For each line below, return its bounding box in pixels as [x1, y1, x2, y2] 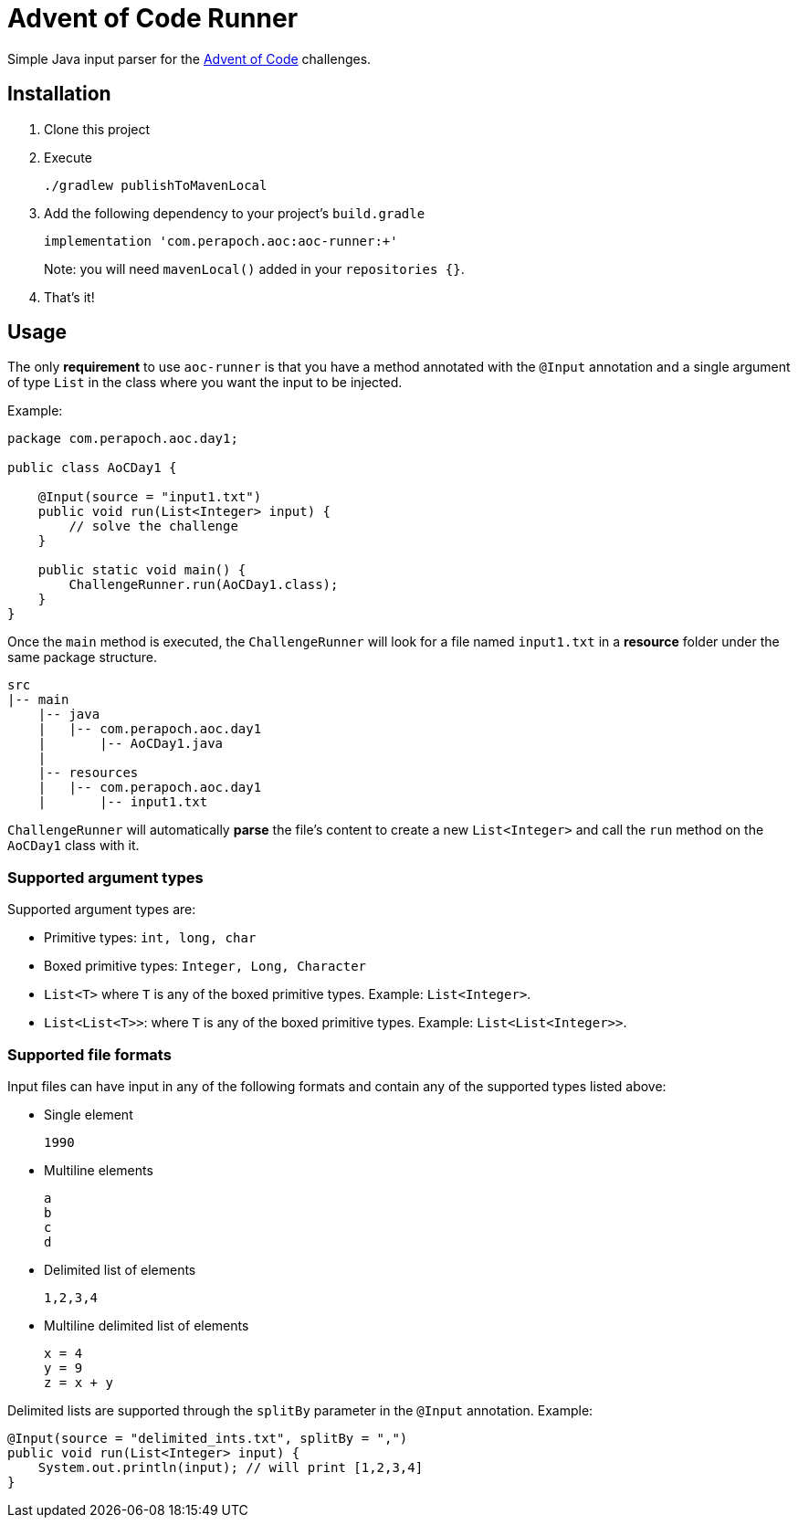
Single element [44, 1106, 133, 1122]
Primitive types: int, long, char [44, 930, 257, 946]
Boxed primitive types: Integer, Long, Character [44, 958, 367, 974]
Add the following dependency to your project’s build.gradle [44, 205, 425, 221]
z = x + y [44, 1374, 113, 1390]
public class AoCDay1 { [7, 460, 177, 476]
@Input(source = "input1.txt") [37, 489, 262, 505]
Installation [7, 82, 111, 106]
